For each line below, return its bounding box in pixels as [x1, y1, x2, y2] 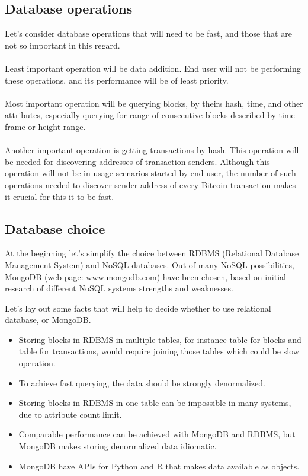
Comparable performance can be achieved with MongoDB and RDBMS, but [18, 428, 296, 440]
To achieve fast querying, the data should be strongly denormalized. [18, 376, 265, 389]
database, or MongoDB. [5, 313, 91, 326]
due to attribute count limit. [18, 408, 122, 420]
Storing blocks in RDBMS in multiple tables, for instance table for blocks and [18, 333, 301, 345]
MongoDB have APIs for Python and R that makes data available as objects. [18, 459, 300, 472]
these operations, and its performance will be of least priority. [5, 74, 229, 86]
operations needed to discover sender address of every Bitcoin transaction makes [5, 178, 296, 191]
